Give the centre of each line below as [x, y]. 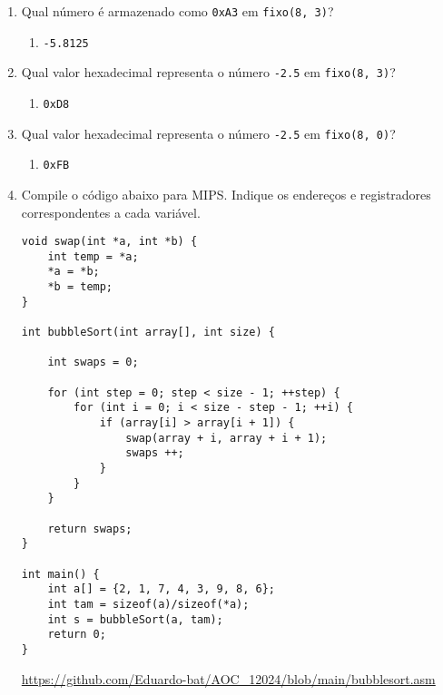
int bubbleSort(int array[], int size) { [148, 333]
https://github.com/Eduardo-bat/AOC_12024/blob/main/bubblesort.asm [228, 678]
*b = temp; [80, 287]
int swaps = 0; [93, 362]
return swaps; [90, 529]
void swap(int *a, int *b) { [109, 242]
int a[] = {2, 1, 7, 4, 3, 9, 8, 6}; [161, 589]
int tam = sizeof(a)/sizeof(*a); [148, 604]
